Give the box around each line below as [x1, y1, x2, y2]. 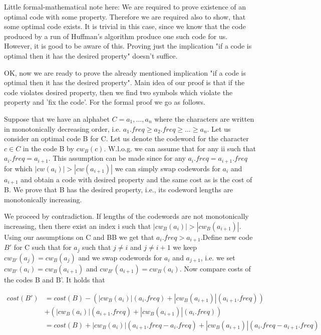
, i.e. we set [200, 252, 235, 262]
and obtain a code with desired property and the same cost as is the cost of [21, 174, 252, 184]
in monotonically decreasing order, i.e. [4, 123, 121, 134]
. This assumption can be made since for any [48, 153, 186, 163]
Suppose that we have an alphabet [4, 113, 110, 124]
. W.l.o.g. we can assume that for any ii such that [104, 143, 256, 153]
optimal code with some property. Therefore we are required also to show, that [4, 11, 246, 22]
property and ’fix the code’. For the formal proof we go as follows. [4, 97, 205, 107]
